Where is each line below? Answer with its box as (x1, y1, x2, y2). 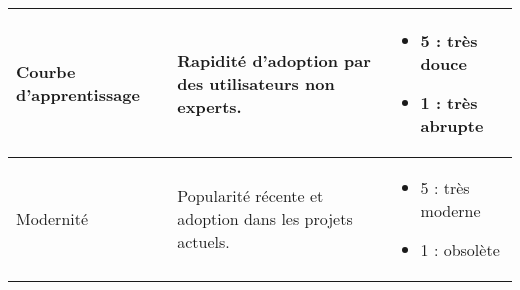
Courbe (16, 60, 76, 83)
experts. (177, 94, 242, 118)
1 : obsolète (420, 238, 500, 261)
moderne (420, 199, 481, 222)
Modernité (16, 207, 89, 230)
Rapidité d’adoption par (177, 48, 371, 72)
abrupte (420, 114, 484, 137)
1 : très (420, 91, 478, 114)
